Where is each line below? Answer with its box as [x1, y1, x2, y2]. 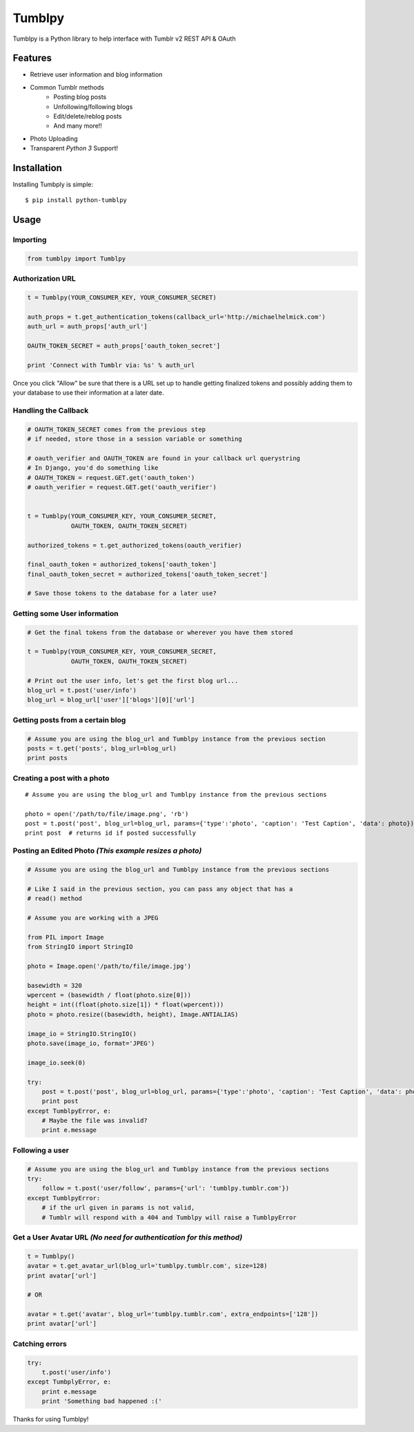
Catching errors [12, 1339, 67, 1349]
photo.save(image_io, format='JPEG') [27, 1039, 155, 1047]
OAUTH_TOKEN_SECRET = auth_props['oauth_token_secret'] [27, 342, 221, 350]
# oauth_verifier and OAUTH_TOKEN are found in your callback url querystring [27, 455, 300, 462]
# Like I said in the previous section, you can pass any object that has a [27, 885, 293, 893]
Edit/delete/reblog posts [53, 112, 122, 121]
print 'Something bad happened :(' [41, 1398, 162, 1405]
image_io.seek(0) [27, 1059, 86, 1066]
